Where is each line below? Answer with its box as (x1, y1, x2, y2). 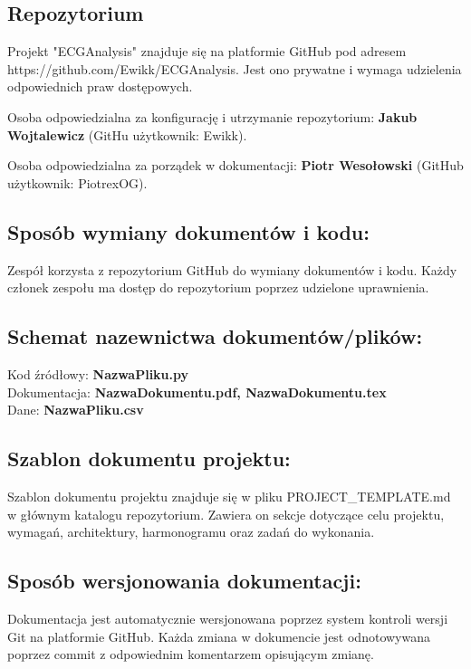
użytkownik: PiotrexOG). (7, 173, 148, 192)
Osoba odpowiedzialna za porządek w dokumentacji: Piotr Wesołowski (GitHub (7, 156, 464, 175)
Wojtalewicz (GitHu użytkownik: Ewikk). (7, 125, 247, 144)
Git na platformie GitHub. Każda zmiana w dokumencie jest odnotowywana (7, 626, 430, 645)
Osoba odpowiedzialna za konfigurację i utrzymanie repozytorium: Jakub (7, 107, 418, 126)
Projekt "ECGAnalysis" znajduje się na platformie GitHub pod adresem (7, 42, 407, 61)
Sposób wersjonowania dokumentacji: (7, 567, 361, 595)
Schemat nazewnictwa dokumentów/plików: (7, 322, 423, 350)
